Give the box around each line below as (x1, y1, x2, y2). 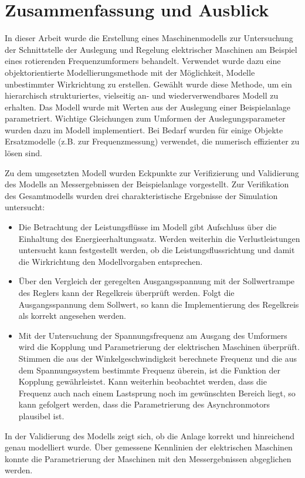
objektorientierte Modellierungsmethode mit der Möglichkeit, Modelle (5, 66, 255, 78)
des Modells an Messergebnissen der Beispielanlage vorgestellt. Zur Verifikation (5, 178, 289, 190)
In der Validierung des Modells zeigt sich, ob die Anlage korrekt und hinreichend (5, 429, 294, 442)
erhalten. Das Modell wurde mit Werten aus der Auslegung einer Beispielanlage (5, 100, 291, 113)
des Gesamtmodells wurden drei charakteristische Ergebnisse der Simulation (5, 189, 278, 201)
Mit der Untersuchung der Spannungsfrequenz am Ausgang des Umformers (18, 329, 287, 341)
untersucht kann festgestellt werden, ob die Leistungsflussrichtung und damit (18, 244, 295, 256)
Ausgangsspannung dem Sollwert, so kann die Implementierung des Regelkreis (18, 298, 299, 310)
